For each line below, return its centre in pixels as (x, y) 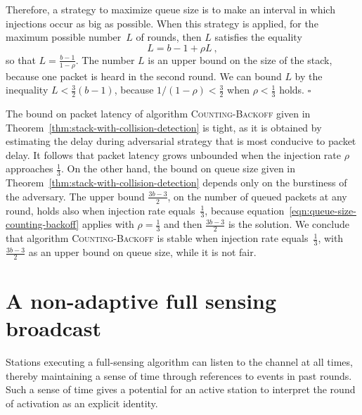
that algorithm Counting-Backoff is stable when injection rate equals (157, 238)
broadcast (53, 328)
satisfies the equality (258, 37)
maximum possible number (64, 37)
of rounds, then (169, 37)
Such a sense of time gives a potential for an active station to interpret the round (181, 389)
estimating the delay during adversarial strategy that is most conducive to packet (181, 141)
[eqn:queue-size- (323, 210)
